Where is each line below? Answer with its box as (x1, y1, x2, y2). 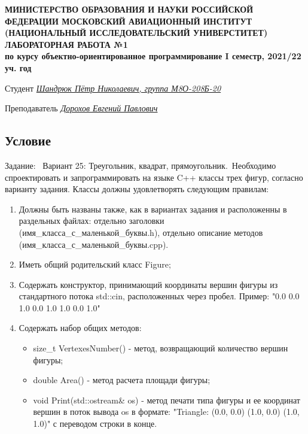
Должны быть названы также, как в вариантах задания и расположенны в (19, 202, 287, 215)
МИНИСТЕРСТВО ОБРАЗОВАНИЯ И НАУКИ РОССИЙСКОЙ (5, 3, 254, 15)
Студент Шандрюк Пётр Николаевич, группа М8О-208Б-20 (5, 81, 221, 94)
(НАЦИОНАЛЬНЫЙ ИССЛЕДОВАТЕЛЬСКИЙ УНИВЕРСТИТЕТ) (5, 26, 268, 39)
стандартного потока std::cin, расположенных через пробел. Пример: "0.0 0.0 (19, 290, 300, 302)
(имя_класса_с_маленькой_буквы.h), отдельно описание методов (19, 226, 263, 238)
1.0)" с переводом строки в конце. (33, 417, 157, 430)
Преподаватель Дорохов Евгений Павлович (5, 102, 158, 114)
